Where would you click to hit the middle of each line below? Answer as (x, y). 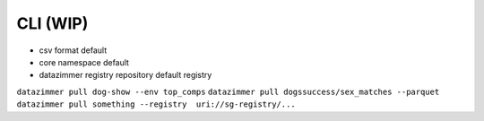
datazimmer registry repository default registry (125, 75)
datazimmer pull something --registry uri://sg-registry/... (156, 104)
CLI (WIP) (52, 23)
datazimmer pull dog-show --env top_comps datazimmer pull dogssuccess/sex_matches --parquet (228, 91)
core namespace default (84, 62)
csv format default (73, 50)
